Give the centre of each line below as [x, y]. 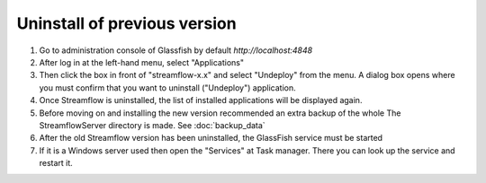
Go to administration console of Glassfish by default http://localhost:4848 [176, 50]
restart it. [56, 163]
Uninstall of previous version [127, 23]
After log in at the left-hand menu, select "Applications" [142, 62]
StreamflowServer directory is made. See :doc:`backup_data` [152, 125]
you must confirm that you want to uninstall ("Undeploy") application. [167, 87]
